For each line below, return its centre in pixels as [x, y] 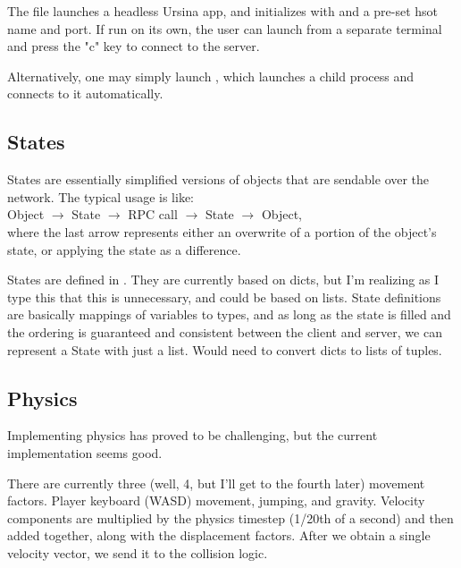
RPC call [153, 214]
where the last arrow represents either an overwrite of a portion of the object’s [222, 231]
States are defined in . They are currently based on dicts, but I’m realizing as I [223, 280]
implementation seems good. [85, 452]
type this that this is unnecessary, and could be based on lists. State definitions [224, 297]
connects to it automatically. [85, 93]
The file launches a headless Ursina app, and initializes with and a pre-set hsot [223, 11]
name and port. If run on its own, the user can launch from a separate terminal [225, 28]
